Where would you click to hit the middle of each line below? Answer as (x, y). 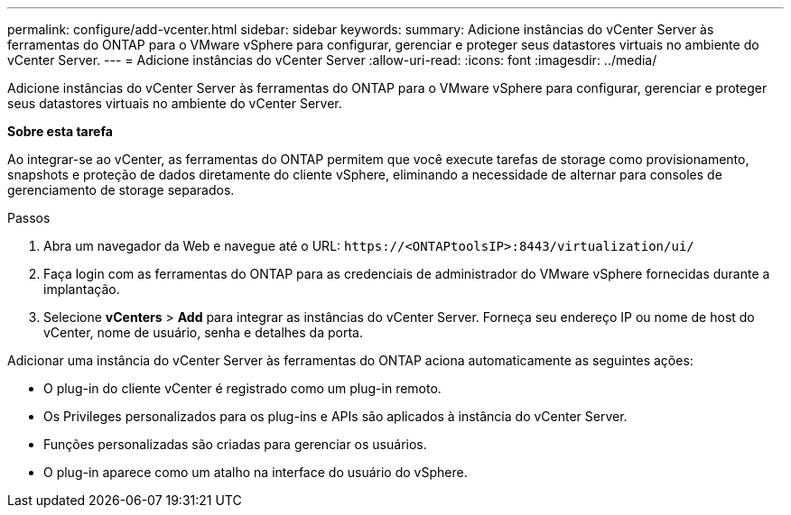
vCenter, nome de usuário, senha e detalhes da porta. (203, 332)
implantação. (82, 289)
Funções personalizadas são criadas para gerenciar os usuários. (235, 444)
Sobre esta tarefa (60, 131)
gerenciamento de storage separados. (121, 190)
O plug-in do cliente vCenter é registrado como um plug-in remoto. (242, 388)
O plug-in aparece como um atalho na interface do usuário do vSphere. (256, 472)
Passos (29, 218)
